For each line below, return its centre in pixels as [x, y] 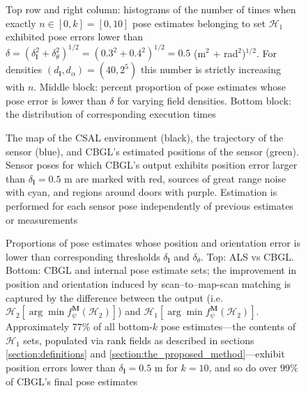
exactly [21, 23]
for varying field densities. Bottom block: [204, 100]
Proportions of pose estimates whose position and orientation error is [153, 243]
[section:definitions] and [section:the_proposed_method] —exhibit [145, 354]
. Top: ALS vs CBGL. [247, 256]
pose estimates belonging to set [199, 23]
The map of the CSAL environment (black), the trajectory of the [145, 138]
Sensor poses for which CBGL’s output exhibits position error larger [152, 165]
